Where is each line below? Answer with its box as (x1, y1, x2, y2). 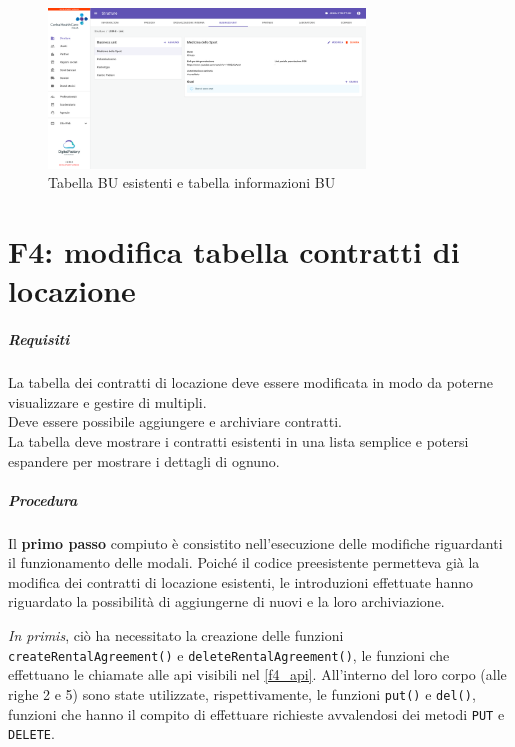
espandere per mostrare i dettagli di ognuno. (8, 450, 280, 471)
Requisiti (8, 329, 70, 350)
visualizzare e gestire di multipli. (8, 391, 207, 412)
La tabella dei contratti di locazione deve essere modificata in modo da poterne (8, 372, 494, 393)
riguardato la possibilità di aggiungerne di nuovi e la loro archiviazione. (8, 591, 445, 612)
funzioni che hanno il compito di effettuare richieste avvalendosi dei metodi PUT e (8, 703, 505, 724)
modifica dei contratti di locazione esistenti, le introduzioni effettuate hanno (8, 571, 473, 592)
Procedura (8, 489, 78, 510)
